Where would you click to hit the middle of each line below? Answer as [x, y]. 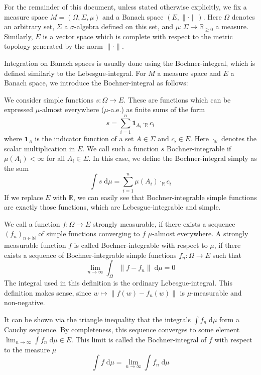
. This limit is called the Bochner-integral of [139, 339]
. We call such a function [121, 148]
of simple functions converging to [89, 233]
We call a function [32, 223]
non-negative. [25, 302]
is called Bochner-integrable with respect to [141, 245]
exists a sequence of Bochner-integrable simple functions [90, 255]
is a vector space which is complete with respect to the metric [138, 36]
